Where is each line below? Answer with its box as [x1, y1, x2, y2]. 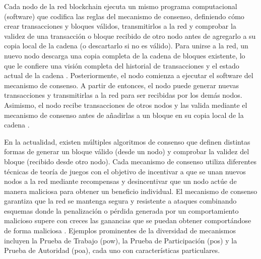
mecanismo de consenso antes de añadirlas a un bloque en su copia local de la [4, 109, 244, 120]
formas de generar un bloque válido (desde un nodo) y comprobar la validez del [4, 146, 249, 157]
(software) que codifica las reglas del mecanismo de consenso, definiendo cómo [4, 11, 244, 21]
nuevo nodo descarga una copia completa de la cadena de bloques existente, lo [4, 50, 245, 60]
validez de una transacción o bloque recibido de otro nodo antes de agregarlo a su [4, 30, 256, 41]
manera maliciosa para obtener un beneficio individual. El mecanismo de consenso [4, 185, 257, 196]
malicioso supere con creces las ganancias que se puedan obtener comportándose [4, 215, 251, 226]
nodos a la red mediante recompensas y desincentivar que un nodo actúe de [4, 176, 237, 186]
